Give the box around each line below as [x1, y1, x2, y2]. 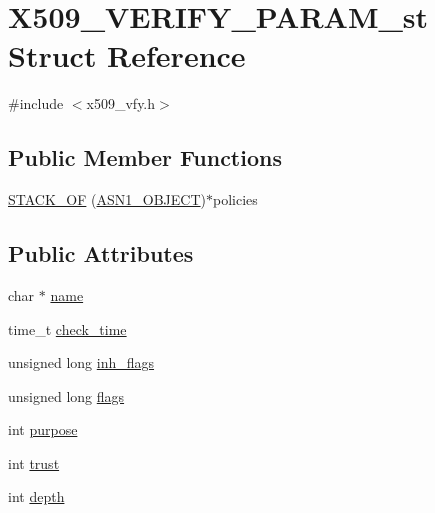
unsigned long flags [8, 385, 125, 406]
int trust [8, 452, 60, 473]
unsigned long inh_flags [8, 352, 155, 373]
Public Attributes [8, 238, 194, 269]
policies [212, 189, 258, 210]
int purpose [8, 419, 78, 440]
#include [8, 93, 64, 114]
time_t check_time [8, 318, 127, 339]
